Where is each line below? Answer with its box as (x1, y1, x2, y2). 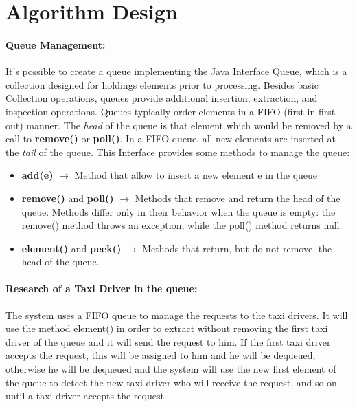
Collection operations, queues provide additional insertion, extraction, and (5, 91, 318, 105)
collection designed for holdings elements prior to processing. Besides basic (5, 77, 319, 91)
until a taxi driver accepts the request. (5, 388, 167, 403)
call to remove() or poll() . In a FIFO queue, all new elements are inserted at (5, 131, 336, 146)
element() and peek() (21, 241, 122, 255)
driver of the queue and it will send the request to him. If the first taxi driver (5, 334, 331, 349)
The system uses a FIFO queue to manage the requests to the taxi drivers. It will (5, 307, 348, 322)
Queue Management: (5, 37, 106, 52)
